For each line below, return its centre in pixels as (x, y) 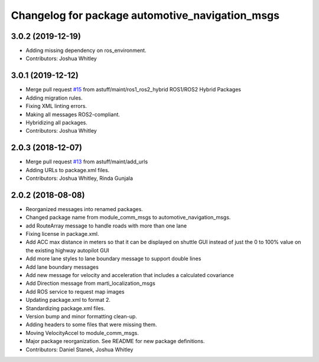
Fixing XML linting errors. (56, 106)
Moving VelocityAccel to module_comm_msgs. (82, 333)
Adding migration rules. (54, 98)
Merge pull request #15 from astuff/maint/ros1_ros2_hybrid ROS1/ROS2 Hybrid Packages (134, 90)
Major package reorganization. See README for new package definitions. (115, 341)
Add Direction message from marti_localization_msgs (91, 284)
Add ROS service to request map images (75, 291)
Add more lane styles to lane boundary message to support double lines (113, 259)
